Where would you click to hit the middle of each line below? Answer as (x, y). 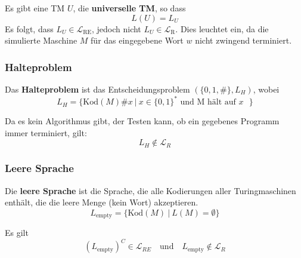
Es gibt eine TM (35, 8)
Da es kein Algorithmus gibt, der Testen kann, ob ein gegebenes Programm (142, 121)
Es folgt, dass (29, 28)
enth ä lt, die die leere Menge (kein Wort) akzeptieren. (102, 202)
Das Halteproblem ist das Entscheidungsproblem (97, 89)
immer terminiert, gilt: (46, 132)
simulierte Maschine (41, 40)
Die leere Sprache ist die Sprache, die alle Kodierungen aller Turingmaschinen (150, 190)
